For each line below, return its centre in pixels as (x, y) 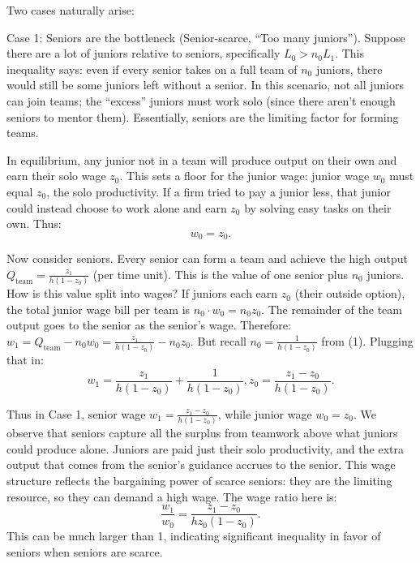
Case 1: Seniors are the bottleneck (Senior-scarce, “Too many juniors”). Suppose (206, 37)
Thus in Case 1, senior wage (76, 413)
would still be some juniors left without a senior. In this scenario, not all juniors (205, 85)
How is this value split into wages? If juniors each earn (142, 293)
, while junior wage (265, 413)
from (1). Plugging (367, 340)
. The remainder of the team (332, 309)
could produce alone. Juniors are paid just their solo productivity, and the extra (205, 448)
